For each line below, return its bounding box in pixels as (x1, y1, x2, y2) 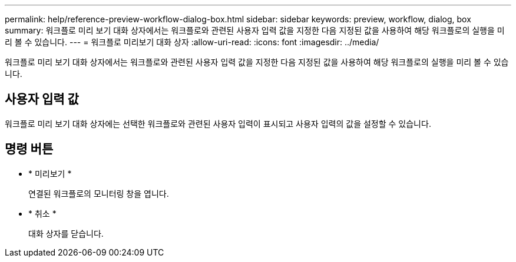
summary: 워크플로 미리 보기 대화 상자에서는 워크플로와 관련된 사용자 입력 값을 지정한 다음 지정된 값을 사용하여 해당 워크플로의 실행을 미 (5, 25, 505, 35)
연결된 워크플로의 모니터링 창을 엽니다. (28, 188, 169, 199)
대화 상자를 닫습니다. (28, 228, 104, 239)
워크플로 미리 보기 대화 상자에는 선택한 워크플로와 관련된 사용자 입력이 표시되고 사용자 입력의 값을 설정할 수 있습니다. (5, 118, 431, 129)
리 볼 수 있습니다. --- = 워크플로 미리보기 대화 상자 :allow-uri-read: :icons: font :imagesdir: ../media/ (5, 37, 379, 47)
